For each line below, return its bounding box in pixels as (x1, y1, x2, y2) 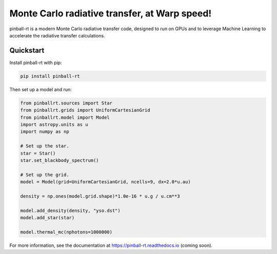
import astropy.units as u (20, 121, 88, 128)
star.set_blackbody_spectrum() (20, 157, 100, 163)
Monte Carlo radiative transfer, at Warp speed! (9, 8, 212, 19)
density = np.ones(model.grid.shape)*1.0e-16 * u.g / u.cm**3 (20, 193, 180, 199)
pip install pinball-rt (20, 73, 81, 79)
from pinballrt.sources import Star (20, 100, 113, 106)
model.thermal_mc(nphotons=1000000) (20, 229, 113, 235)
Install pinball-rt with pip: (9, 59, 62, 66)
